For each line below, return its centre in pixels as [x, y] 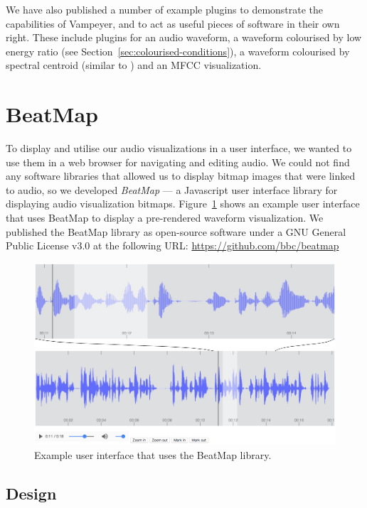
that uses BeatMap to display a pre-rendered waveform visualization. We [165, 218]
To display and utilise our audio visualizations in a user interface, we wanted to [179, 148]
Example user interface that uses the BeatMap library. [153, 454]
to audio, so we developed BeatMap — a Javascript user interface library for [172, 189]
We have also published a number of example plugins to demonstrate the [165, 9]
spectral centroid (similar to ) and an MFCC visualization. [134, 65]
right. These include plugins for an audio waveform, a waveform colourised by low [184, 37]
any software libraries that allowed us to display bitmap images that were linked [181, 176]
